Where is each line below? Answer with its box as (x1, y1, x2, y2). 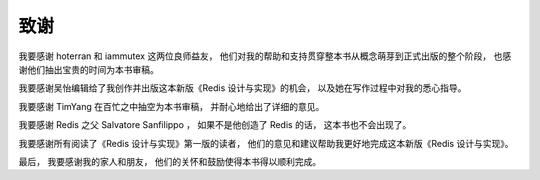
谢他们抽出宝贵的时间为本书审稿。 (18, 63, 159, 75)
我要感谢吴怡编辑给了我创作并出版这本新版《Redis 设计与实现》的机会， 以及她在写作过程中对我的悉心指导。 (18, 82, 467, 94)
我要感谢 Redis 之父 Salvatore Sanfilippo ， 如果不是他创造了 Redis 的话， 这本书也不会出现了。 (18, 119, 412, 131)
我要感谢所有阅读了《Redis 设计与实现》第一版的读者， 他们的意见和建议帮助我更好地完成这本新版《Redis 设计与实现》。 (18, 137, 514, 149)
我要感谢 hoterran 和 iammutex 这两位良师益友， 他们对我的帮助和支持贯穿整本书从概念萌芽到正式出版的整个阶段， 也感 (18, 50, 512, 62)
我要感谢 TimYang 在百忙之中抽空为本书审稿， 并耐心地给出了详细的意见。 (18, 100, 325, 112)
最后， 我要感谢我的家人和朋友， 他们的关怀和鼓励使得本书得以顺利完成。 (18, 155, 322, 167)
